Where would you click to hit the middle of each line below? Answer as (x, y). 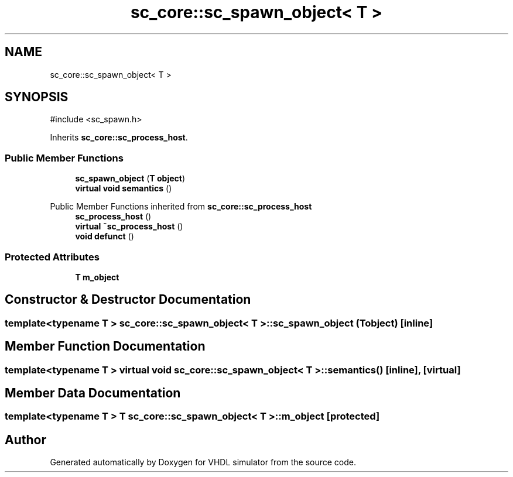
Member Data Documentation (93, 393)
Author (25, 440)
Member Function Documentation (105, 346)
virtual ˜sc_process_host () (129, 227)
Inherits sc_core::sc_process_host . (119, 138)
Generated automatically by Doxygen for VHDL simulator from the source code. (203, 462)
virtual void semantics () (124, 188)
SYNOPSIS (37, 97)
